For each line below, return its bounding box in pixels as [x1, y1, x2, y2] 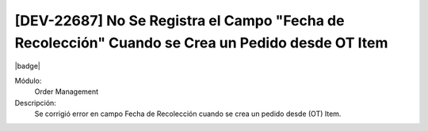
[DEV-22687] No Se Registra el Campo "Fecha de [14, 12, 345, 29]
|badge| [14, 62, 41, 71]
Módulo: [14, 76, 42, 85]
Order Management [34, 87, 99, 96]
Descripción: [14, 98, 57, 107]
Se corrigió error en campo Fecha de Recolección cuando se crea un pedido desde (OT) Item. [34, 109, 342, 118]
